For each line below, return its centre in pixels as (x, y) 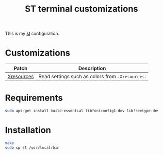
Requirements (34, 98)
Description (92, 69)
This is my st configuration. (32, 34)
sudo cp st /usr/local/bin (32, 148)
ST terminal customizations (81, 9)
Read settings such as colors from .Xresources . (92, 77)
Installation (28, 130)
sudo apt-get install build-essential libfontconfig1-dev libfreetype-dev (82, 111)
